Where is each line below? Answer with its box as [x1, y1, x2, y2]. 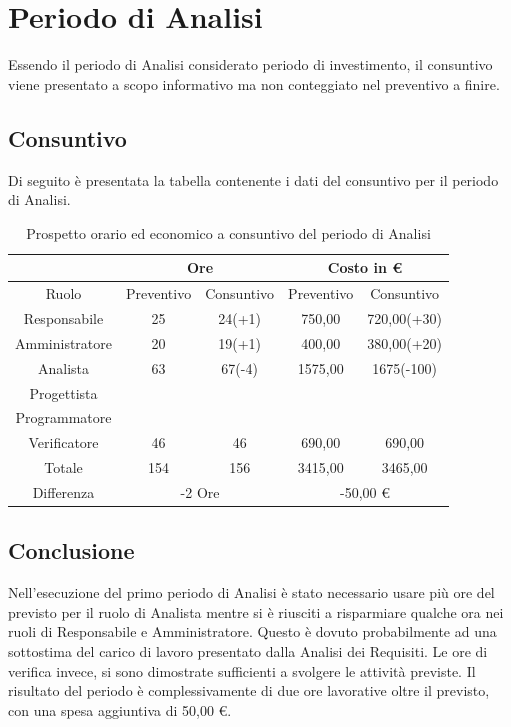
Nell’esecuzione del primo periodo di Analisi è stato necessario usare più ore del [8, 582, 495, 603]
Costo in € [327, 257, 403, 278]
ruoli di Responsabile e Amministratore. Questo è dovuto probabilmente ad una [8, 621, 497, 642]
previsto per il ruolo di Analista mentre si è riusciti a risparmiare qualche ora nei [8, 601, 504, 622]
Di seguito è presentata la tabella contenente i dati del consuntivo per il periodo [8, 169, 499, 190]
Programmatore [15, 407, 112, 428]
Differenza [32, 481, 95, 502]
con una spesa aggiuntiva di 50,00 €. [8, 699, 232, 720]
